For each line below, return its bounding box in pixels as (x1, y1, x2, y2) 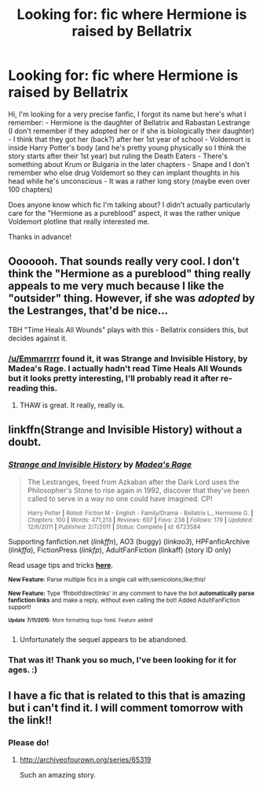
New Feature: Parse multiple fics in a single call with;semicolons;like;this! (8, 575, 206, 584)
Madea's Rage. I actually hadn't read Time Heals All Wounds (8, 362, 243, 373)
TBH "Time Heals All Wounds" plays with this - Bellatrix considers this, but (8, 325, 249, 334)
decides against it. (8, 333, 68, 343)
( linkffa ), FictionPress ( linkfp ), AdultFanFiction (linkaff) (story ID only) (8, 545, 232, 555)
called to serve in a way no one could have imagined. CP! (27, 494, 214, 503)
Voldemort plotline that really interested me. (8, 217, 150, 226)
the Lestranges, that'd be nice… (8, 304, 169, 317)
